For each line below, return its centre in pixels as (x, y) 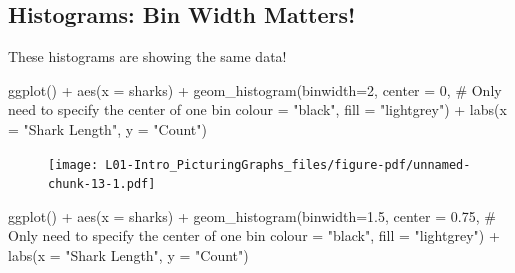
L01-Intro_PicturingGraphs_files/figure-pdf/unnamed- (288, 164)
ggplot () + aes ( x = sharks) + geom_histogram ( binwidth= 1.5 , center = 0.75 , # (252, 215)
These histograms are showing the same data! (147, 56)
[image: (73, 164)
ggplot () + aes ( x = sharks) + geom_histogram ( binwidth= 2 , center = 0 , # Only (255, 89)
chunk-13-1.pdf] (102, 184)
